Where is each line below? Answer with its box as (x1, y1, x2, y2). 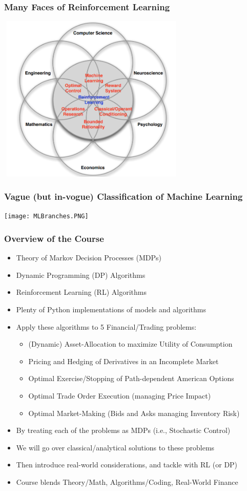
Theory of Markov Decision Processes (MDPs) (16, 252, 162, 263)
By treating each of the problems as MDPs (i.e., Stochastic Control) (16, 425, 231, 436)
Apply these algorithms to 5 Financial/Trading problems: (16, 321, 197, 332)
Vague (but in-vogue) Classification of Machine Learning (4, 190, 243, 203)
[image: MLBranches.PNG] (4, 213, 89, 220)
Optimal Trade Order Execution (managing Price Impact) (28, 390, 211, 401)
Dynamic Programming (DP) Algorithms (16, 269, 146, 280)
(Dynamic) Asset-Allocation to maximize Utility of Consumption (28, 338, 233, 349)
